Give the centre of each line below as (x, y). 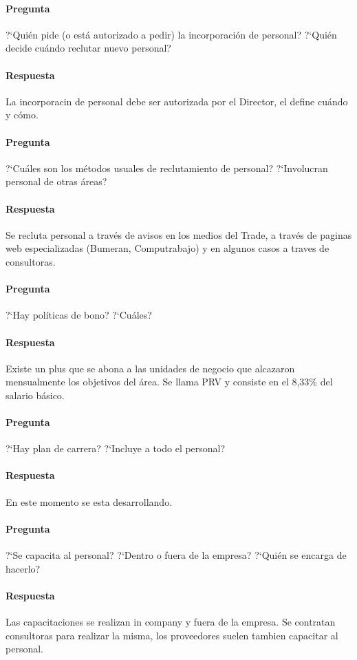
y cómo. (22, 115)
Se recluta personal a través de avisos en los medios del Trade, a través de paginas (179, 234)
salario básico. (35, 395)
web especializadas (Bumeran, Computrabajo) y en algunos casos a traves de (167, 248)
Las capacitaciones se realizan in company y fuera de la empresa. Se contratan (171, 622)
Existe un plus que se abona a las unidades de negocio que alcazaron (150, 368)
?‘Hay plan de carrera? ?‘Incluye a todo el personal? (116, 448)
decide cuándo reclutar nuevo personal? (88, 48)
